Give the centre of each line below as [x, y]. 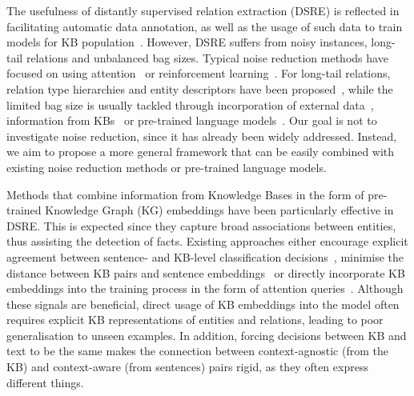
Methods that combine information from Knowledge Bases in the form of [185, 194]
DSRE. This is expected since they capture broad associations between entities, [201, 225]
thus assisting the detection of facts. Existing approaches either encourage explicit [207, 241]
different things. [45, 382]
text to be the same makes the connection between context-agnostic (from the [197, 351]
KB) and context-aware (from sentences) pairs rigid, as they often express [187, 367]
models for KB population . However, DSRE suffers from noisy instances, [187, 42]
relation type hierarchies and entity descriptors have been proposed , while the [200, 88]
